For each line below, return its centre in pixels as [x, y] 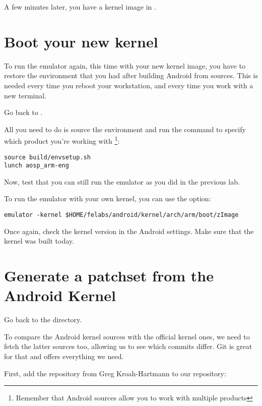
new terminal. [25, 95]
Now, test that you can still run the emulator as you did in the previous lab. [122, 181]
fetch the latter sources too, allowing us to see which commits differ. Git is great [128, 346]
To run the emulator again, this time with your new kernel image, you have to [125, 65]
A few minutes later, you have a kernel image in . [80, 7]
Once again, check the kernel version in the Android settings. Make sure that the [129, 231]
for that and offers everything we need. [64, 356]
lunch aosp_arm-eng [37, 166]
